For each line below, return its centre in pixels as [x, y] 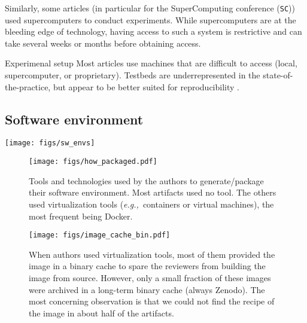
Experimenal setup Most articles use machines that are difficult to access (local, [151, 63]
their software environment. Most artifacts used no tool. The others [153, 192]
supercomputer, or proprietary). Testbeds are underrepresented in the [133, 75]
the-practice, [28, 86]
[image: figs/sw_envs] [50, 143]
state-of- [278, 75]
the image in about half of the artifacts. [101, 313]
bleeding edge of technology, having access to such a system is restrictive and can [153, 31]
